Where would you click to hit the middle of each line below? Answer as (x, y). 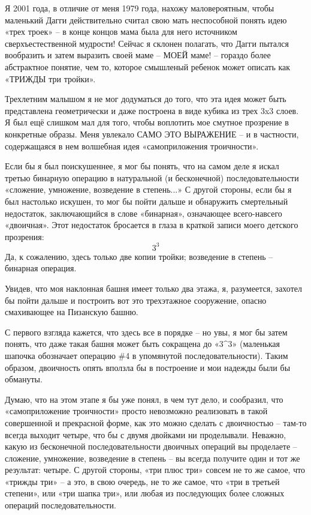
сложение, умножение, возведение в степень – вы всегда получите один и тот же (153, 458)
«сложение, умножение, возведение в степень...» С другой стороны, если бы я (148, 189)
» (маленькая (256, 344)
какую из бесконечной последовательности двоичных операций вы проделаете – (151, 446)
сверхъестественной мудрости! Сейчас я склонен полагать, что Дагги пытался (147, 43)
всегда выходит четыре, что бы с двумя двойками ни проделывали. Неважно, (146, 434)
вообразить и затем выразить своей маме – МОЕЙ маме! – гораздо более (138, 55)
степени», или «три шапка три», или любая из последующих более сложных (145, 493)
